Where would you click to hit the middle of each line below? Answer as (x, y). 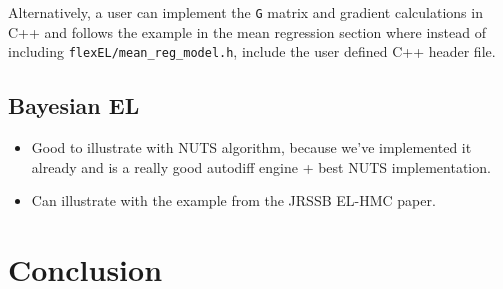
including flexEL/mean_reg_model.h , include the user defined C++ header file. (252, 51)
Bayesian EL (74, 105)
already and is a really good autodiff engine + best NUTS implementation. (261, 166)
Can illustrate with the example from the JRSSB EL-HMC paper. (233, 200)
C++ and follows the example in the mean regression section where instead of (247, 31)
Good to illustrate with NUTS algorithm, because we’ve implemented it (251, 147)
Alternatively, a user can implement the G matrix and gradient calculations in (245, 12)
